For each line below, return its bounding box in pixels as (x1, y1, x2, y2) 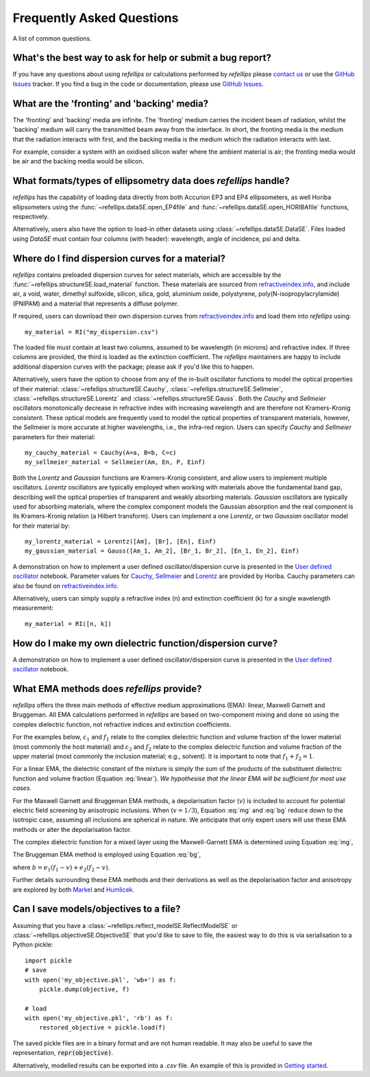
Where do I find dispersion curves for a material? (12, 253, 226, 264)
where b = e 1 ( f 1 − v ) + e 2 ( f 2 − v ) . (12, 863, 110, 873)
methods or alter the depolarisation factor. (12, 825, 132, 833)
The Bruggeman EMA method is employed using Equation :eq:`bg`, (12, 850, 201, 859)
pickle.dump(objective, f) (38, 985, 130, 993)
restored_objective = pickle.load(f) (38, 1023, 166, 1032)
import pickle (25, 956, 72, 964)
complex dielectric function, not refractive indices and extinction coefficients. (12, 720, 232, 728)
